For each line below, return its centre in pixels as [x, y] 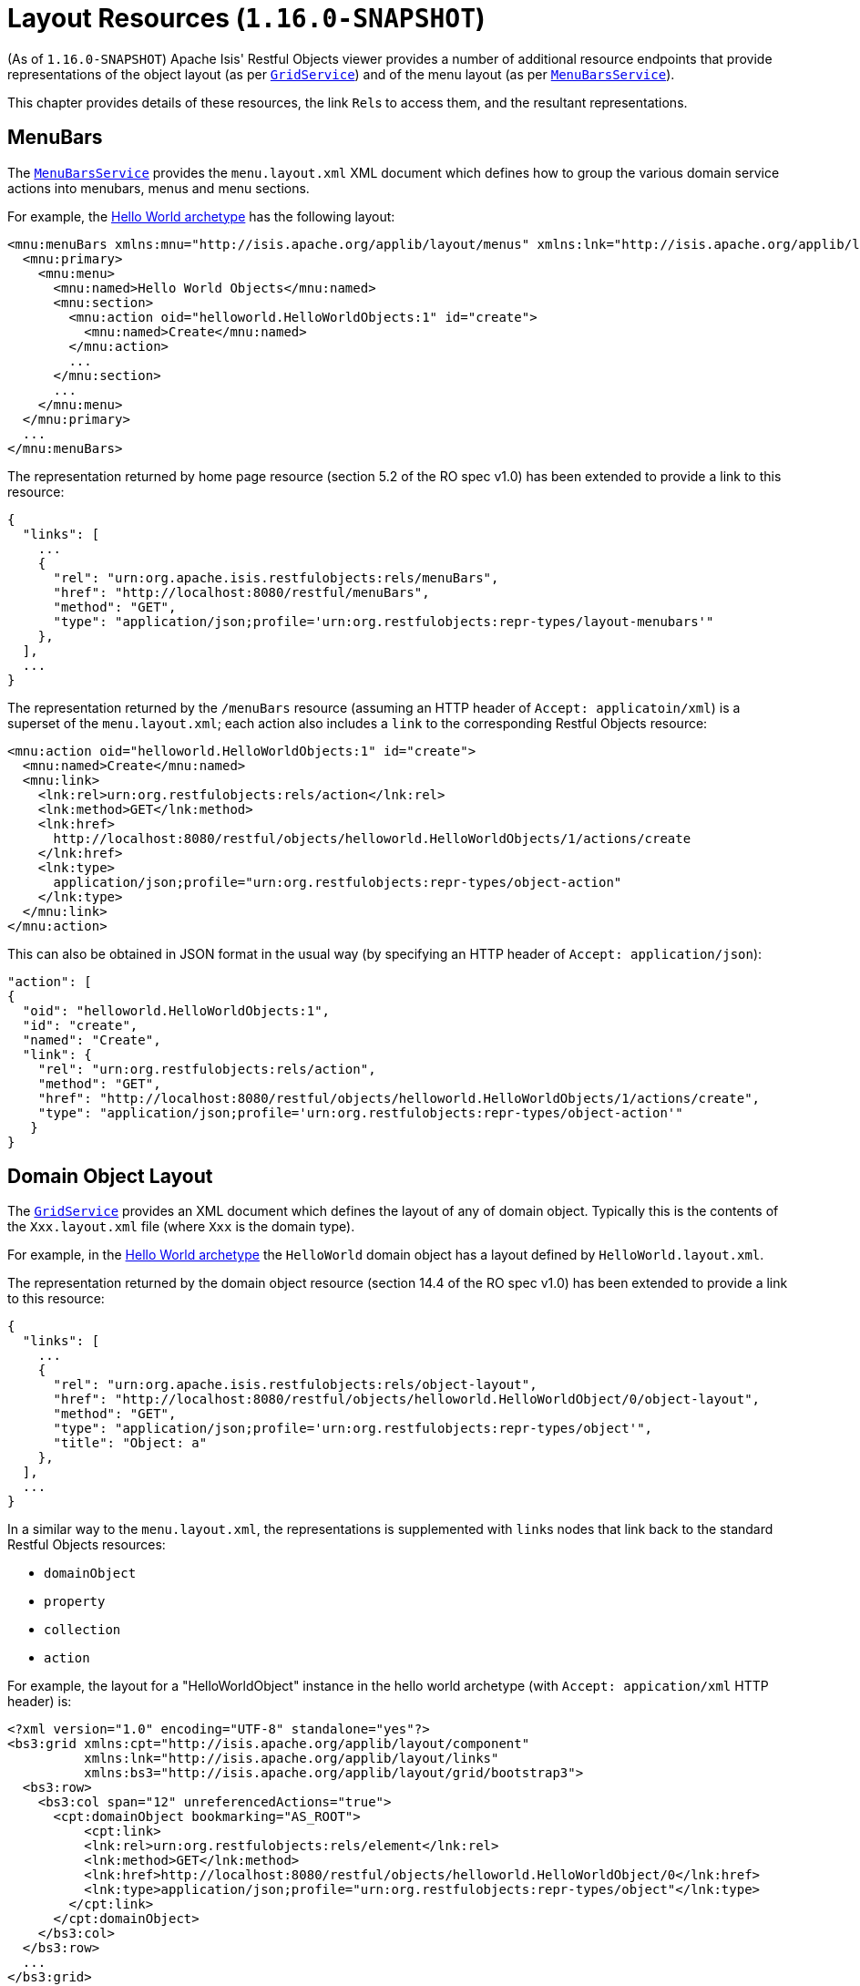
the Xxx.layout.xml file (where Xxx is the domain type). [181, 1227]
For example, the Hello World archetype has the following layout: [201, 216]
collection [82, 1630]
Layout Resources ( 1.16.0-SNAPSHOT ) [246, 18]
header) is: [40, 1702]
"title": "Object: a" [130, 1443]
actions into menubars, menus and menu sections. [159, 188]
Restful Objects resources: [87, 1545]
